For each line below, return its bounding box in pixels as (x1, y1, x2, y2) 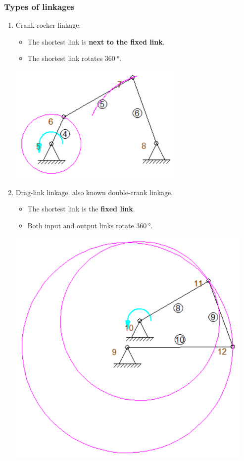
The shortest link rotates (27, 53, 103, 63)
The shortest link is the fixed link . (27, 204, 135, 214)
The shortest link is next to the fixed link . (27, 36, 165, 47)
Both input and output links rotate (27, 220, 134, 230)
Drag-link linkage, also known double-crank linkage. (15, 187, 173, 197)
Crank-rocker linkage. (15, 20, 81, 30)
